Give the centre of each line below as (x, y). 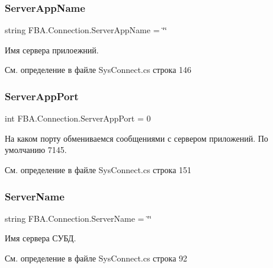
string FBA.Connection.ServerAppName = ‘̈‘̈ (86, 30)
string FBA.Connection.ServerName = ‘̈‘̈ (78, 218)
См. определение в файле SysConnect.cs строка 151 (98, 170)
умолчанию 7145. (36, 150)
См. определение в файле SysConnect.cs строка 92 (96, 258)
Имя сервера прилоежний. (52, 50)
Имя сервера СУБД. (41, 238)
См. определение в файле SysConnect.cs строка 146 (98, 70)
